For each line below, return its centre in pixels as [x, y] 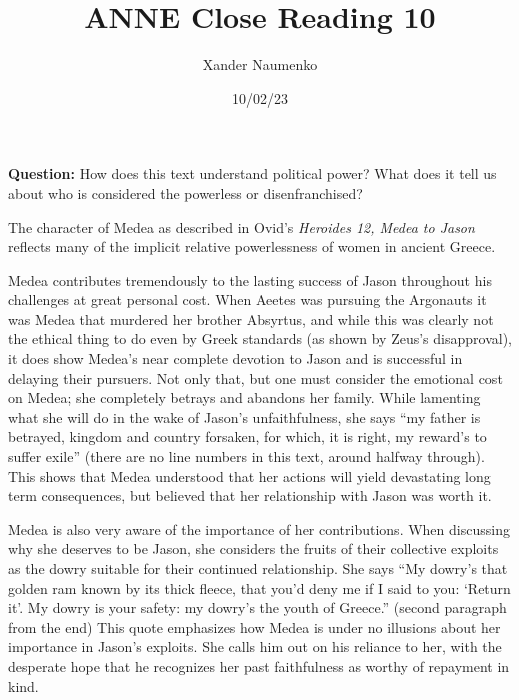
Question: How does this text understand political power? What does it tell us [252, 173]
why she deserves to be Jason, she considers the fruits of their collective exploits [253, 548]
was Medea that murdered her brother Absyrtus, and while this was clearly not [251, 318]
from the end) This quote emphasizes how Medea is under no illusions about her [254, 626]
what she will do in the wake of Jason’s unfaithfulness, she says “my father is [244, 416]
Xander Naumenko [260, 64]
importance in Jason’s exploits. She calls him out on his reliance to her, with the [255, 646]
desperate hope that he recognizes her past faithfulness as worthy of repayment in [259, 665]
